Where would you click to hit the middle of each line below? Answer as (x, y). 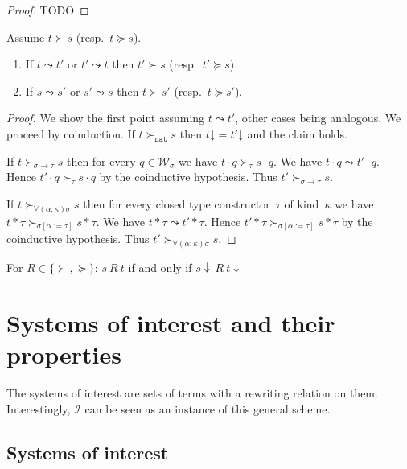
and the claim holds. (298, 133)
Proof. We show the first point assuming (106, 118)
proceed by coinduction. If (71, 133)
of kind (302, 203)
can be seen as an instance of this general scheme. (208, 408)
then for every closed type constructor (177, 203)
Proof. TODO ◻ (48, 10)
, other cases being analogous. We (318, 118)
